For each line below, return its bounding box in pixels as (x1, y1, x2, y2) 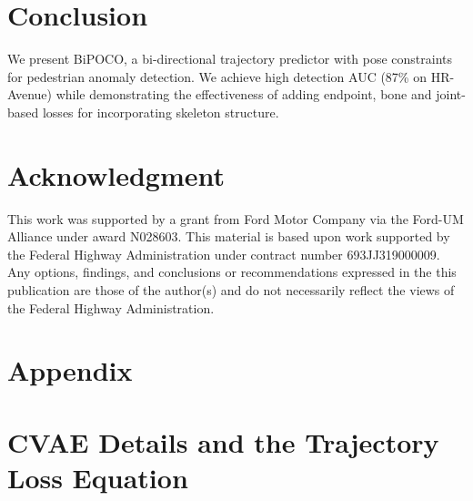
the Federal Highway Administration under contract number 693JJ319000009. (7, 244, 440, 263)
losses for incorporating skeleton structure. (42, 102, 279, 121)
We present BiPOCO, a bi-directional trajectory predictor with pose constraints (7, 49, 453, 68)
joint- (436, 85, 466, 104)
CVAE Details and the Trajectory (7, 423, 439, 460)
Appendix (7, 352, 133, 389)
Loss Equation (7, 458, 188, 496)
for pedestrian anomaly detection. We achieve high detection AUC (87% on (7, 66, 427, 86)
